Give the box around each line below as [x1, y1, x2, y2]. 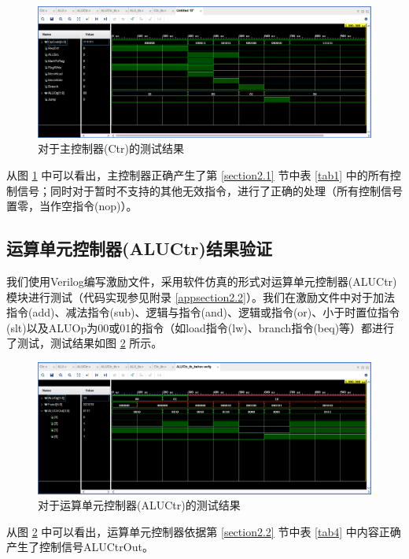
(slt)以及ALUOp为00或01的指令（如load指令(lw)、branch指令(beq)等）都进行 [6, 319, 395, 335]
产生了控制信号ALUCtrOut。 [6, 539, 153, 555]
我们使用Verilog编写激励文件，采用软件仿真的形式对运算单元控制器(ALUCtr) [6, 273, 397, 290]
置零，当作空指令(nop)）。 [6, 198, 138, 214]
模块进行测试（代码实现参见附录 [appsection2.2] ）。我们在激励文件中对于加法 [6, 288, 395, 305]
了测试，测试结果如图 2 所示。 [6, 335, 163, 351]
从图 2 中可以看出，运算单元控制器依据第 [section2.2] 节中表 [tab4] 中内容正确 [6, 523, 401, 539]
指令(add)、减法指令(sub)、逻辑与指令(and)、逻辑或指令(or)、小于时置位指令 [6, 304, 400, 320]
